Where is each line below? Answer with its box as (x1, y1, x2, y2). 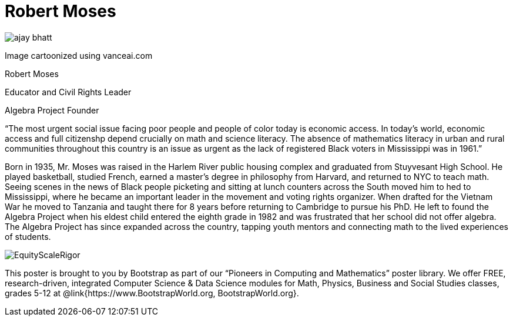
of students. (5, 231, 51, 242)
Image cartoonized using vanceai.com (5, 50, 153, 61)
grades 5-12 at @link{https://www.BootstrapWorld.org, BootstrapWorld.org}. (5, 287, 299, 298)
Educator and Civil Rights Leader (5, 86, 132, 97)
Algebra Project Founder (5, 105, 99, 115)
